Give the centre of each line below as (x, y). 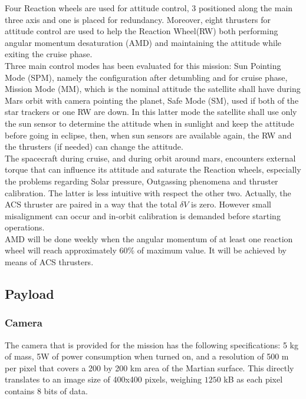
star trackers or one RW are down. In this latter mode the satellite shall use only (151, 112)
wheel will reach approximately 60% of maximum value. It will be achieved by (146, 250)
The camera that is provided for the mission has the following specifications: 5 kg (152, 344)
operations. (25, 227)
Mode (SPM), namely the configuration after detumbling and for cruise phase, (146, 77)
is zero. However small (231, 204)
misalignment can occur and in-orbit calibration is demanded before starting (143, 215)
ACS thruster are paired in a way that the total (91, 204)
